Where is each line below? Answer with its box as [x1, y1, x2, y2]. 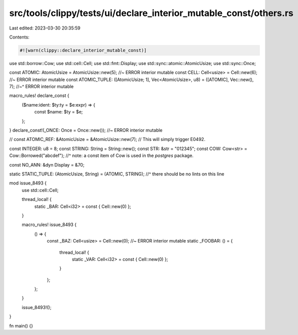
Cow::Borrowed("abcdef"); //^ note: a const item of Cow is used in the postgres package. [9, 152, 194, 158]
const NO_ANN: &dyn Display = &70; [9, 161, 85, 167]
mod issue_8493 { [9, 180, 47, 186]
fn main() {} [9, 322, 34, 328]
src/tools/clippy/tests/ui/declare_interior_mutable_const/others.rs [9, 7, 293, 18]
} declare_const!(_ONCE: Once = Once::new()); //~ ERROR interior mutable [9, 127, 163, 133]
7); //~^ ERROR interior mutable [9, 83, 74, 89]
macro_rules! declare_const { [9, 92, 70, 98]
